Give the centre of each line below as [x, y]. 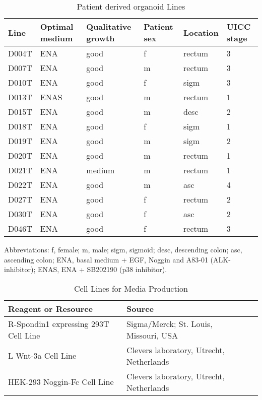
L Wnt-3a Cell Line [42, 356]
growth [101, 38]
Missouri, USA [152, 335]
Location [201, 32]
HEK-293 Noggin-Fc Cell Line [61, 382]
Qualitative [109, 26]
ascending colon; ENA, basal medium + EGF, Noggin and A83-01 [106, 259]
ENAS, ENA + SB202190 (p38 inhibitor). [102, 269]
